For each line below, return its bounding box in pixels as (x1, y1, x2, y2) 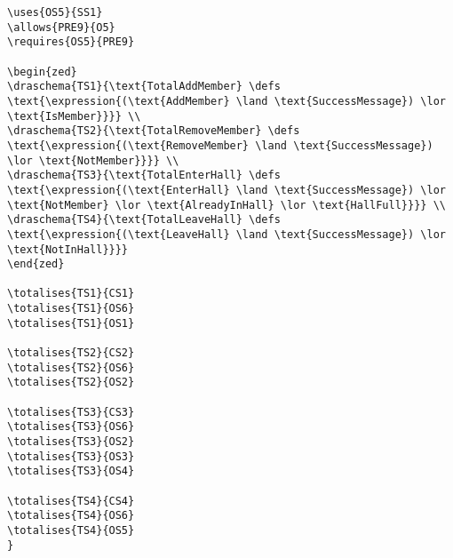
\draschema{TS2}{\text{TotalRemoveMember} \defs (7, 124, 300, 138)
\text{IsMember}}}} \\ (7, 109, 141, 123)
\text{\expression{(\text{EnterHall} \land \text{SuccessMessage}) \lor (7, 183, 446, 196)
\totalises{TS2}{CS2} (7, 347, 135, 360)
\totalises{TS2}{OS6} (7, 361, 135, 374)
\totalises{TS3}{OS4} (7, 465, 135, 478)
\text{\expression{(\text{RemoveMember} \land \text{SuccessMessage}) (7, 139, 433, 152)
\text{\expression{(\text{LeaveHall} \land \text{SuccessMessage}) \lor (7, 227, 446, 241)
